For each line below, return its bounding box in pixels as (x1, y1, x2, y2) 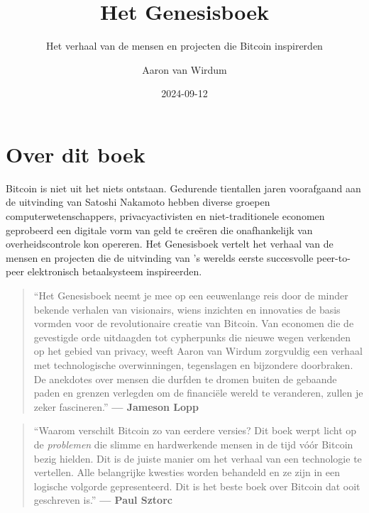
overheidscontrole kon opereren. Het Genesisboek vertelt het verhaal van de (6, 236, 334, 251)
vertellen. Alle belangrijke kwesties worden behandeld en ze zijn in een (33, 465, 340, 480)
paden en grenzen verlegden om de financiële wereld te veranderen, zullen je (33, 385, 363, 400)
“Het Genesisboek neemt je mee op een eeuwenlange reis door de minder (33, 288, 348, 302)
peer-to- (316, 250, 351, 265)
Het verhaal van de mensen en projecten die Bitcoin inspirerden (46, 38, 323, 53)
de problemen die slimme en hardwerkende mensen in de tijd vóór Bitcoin (33, 436, 353, 451)
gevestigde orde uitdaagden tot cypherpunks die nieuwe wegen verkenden (33, 329, 351, 344)
